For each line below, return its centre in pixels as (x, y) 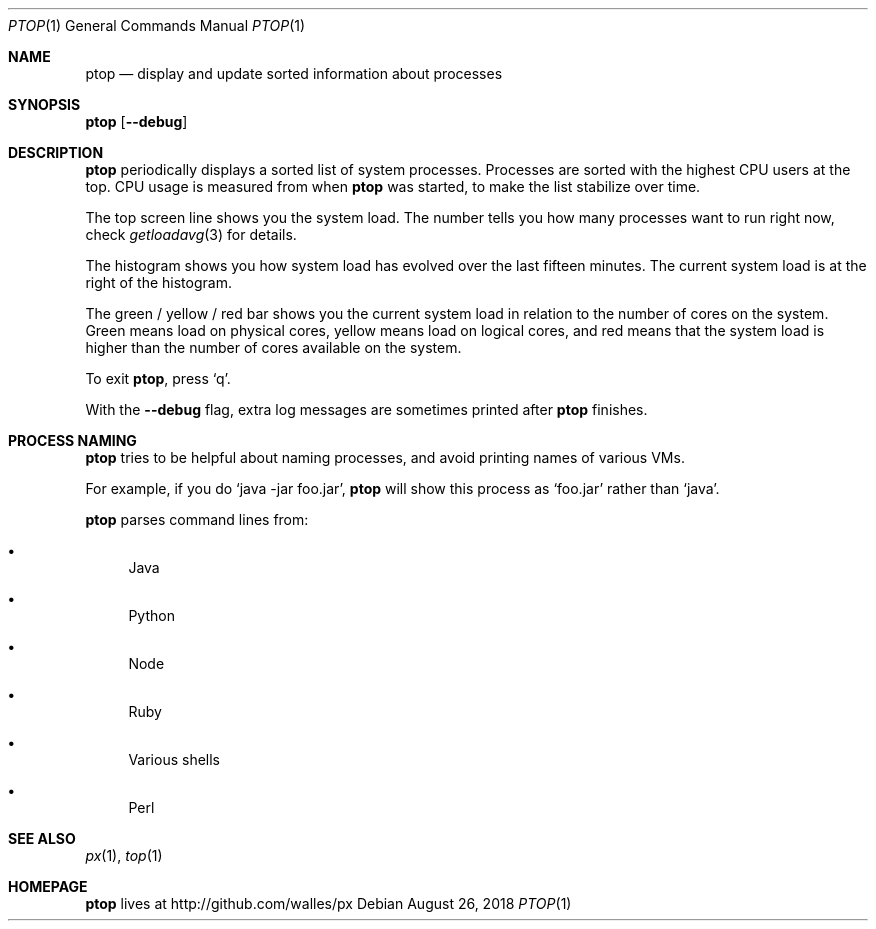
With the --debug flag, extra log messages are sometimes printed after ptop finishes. (366, 409)
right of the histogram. (158, 282)
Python (151, 615)
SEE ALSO (42, 838)
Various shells (174, 759)
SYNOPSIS (44, 104)
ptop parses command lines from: (197, 519)
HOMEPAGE (48, 886)
